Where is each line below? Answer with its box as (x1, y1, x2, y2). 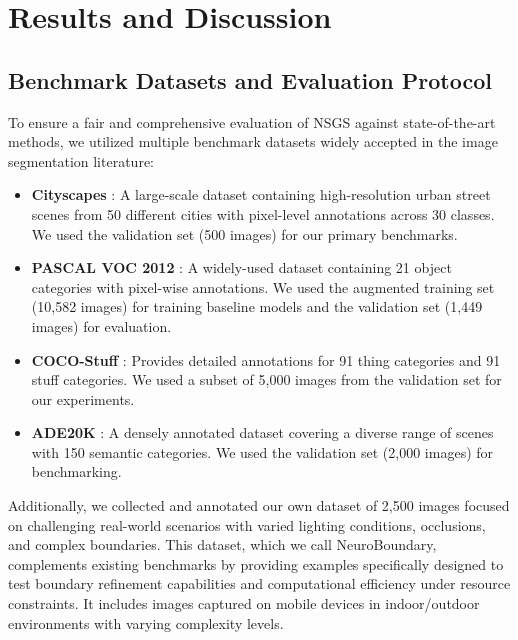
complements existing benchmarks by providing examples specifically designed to (8, 553, 504, 574)
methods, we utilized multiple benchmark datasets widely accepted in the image (8, 131, 498, 152)
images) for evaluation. (31, 315, 172, 336)
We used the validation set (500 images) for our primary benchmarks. (31, 223, 458, 244)
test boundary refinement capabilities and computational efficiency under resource (8, 573, 511, 594)
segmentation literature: (8, 150, 154, 171)
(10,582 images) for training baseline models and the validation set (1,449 (31, 296, 483, 317)
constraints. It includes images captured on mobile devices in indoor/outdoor (8, 593, 480, 614)
